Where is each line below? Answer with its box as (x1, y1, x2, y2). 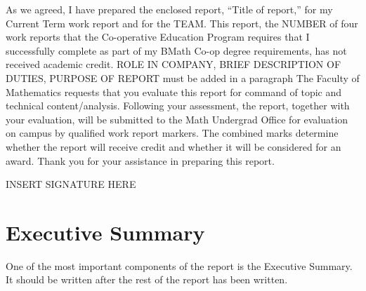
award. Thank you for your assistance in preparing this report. (6, 153, 275, 168)
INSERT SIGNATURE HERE (6, 177, 136, 191)
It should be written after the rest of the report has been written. (6, 272, 288, 287)
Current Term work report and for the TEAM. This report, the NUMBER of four (6, 15, 358, 30)
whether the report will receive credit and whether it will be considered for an (6, 139, 341, 154)
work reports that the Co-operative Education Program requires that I (6, 29, 310, 44)
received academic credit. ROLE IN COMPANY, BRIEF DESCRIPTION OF (6, 57, 341, 72)
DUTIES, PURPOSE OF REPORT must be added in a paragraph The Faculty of (6, 70, 360, 85)
